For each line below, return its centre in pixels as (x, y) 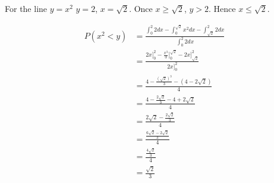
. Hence (222, 8)
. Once (141, 8)
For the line (26, 8)
